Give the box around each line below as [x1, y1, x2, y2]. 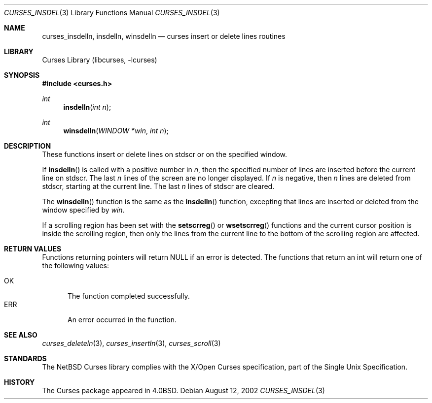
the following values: [42, 261, 109, 270]
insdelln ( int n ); [63, 103, 111, 111]
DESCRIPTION [4, 142, 51, 150]
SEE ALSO [4, 331, 37, 339]
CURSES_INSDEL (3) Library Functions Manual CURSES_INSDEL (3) [4, 8, 220, 17]
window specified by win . [42, 206, 125, 214]
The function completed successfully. [68, 292, 190, 300]
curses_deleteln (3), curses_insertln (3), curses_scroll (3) [42, 339, 221, 347]
